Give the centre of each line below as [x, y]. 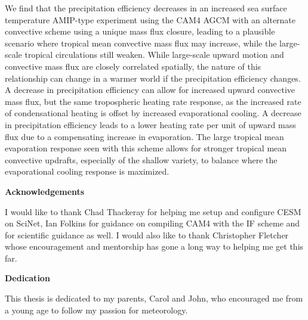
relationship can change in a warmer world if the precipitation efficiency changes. [153, 78]
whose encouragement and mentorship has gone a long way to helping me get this [154, 246]
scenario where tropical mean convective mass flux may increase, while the [141, 43]
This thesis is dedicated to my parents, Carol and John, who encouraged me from [154, 298]
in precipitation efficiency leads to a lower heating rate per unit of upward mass [150, 124]
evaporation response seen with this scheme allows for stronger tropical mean [146, 148]
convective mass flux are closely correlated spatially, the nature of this [133, 66]
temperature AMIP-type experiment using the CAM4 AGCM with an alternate [150, 19]
